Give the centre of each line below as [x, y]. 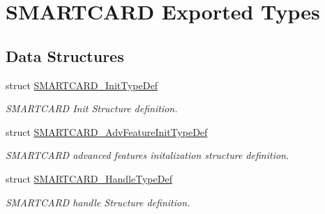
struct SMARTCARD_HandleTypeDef [89, 178]
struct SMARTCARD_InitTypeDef [82, 85]
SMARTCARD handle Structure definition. [98, 202]
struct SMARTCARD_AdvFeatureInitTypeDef [107, 131]
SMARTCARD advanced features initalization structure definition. [148, 155]
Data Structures [65, 55]
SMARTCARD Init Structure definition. [92, 108]
